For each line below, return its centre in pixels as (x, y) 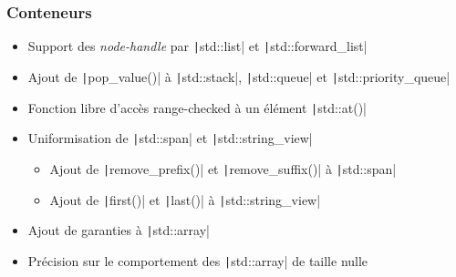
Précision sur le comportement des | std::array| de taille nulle (198, 260)
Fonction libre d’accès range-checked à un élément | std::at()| (197, 107)
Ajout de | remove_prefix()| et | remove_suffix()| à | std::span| (223, 168)
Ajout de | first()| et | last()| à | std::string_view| (185, 199)
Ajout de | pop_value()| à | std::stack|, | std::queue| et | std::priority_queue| (239, 76)
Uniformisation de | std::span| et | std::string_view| (170, 138)
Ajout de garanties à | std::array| (119, 230)
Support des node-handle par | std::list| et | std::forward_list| (197, 46)
